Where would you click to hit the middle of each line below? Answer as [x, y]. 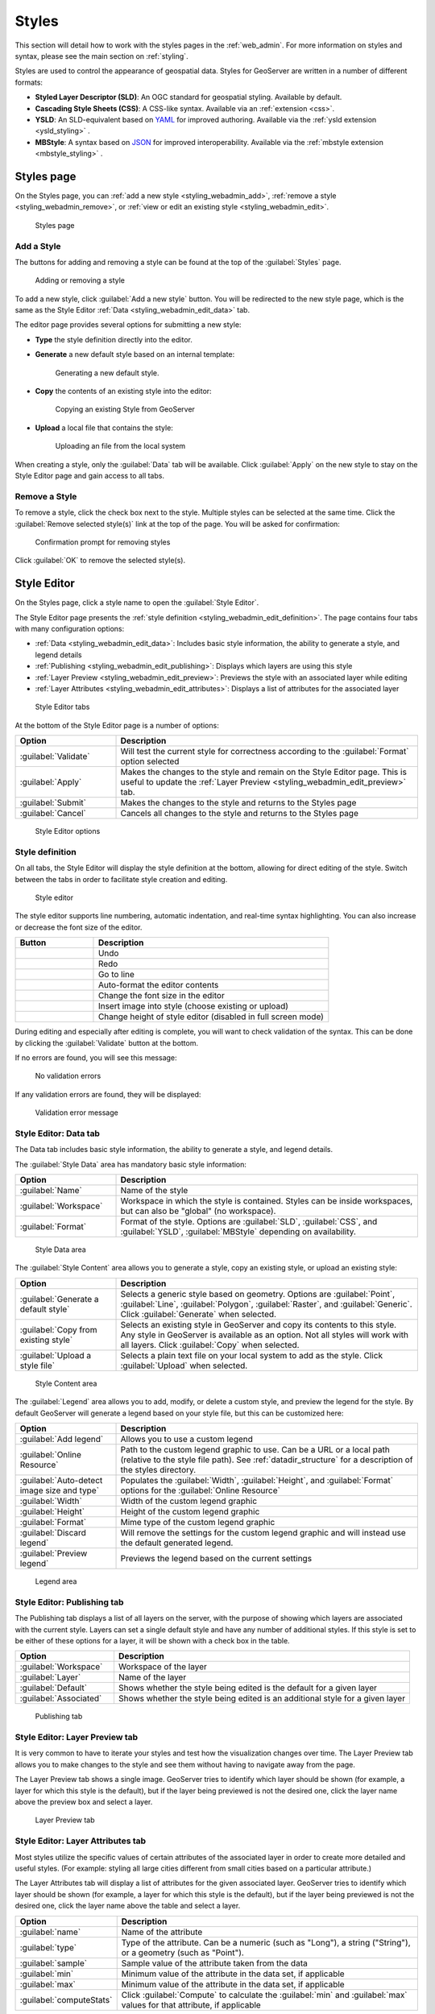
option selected [150, 761]
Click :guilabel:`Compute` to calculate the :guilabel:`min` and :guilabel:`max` [264, 1995]
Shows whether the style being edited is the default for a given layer [248, 1688]
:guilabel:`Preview [54, 1553]
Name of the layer [152, 1677]
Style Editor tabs [62, 707]
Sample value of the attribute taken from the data [214, 1963]
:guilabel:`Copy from [58, 1329]
